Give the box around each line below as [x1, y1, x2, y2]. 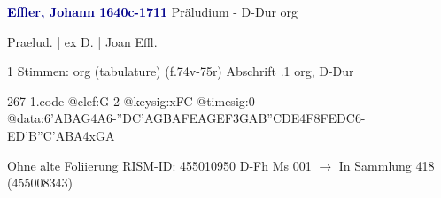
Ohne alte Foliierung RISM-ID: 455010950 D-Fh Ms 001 [7, 156, 312, 174]
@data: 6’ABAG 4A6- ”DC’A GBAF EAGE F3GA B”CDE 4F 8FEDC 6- [7, 109, 366, 127]
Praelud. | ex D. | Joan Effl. [7, 32, 158, 50]
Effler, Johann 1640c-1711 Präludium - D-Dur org [7, 3, 298, 20]
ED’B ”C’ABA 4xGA [7, 126, 115, 144]
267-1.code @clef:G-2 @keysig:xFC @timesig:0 [7, 91, 255, 110]
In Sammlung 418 [338, 156, 435, 174]
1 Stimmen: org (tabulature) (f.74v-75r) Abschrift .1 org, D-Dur [7, 62, 354, 80]
